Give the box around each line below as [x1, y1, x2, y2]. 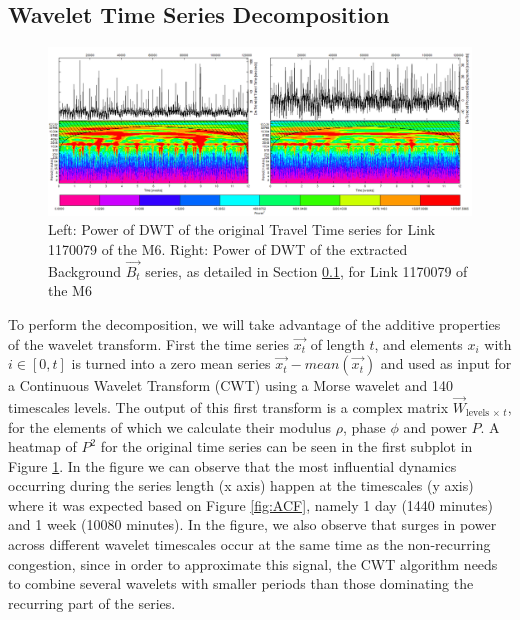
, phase [342, 416, 386, 437]
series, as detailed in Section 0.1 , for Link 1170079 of [145, 260, 468, 281]
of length [310, 333, 365, 354]
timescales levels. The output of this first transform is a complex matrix [8, 396, 449, 417]
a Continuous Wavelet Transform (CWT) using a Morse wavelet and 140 [8, 375, 453, 396]
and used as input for [380, 353, 512, 374]
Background [48, 260, 121, 281]
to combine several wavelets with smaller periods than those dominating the [8, 573, 474, 594]
